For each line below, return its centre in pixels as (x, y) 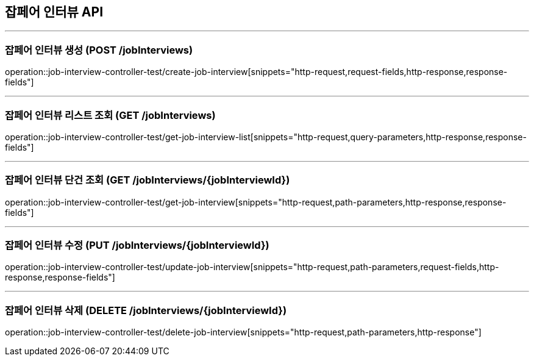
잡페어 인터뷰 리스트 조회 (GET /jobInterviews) (110, 115)
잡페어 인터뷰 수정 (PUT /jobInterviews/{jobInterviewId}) (137, 245)
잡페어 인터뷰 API (54, 12)
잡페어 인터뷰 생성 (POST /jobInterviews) (99, 50)
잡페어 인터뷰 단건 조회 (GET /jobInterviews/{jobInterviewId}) (148, 180)
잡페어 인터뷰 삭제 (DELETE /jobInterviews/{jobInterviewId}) (146, 310)
